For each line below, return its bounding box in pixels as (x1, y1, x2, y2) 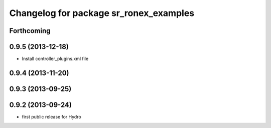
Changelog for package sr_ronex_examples (9, 7, 195, 18)
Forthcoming (9, 26, 51, 35)
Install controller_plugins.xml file (22, 55, 89, 62)
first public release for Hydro (22, 114, 81, 120)
